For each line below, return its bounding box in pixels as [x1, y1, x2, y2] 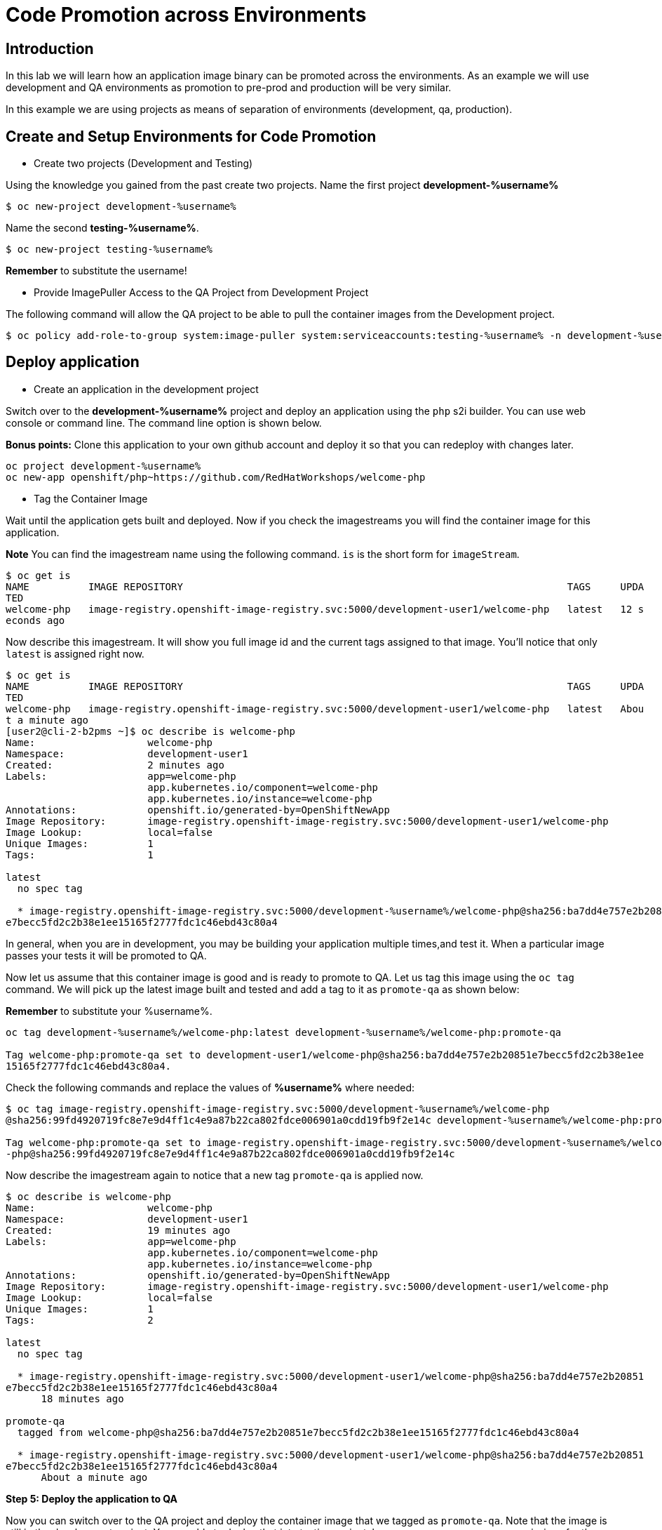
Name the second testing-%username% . [6, 222, 199, 234]
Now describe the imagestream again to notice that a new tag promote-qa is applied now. [6, 1169, 424, 1181]
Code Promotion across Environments [6, 3, 367, 27]
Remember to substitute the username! [6, 265, 187, 277]
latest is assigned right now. [6, 647, 144, 660]
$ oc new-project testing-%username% [6, 244, 213, 255]
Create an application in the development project [34, 382, 259, 395]
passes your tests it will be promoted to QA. [6, 949, 207, 962]
